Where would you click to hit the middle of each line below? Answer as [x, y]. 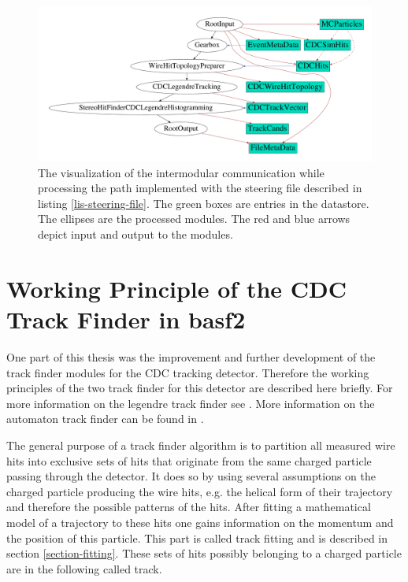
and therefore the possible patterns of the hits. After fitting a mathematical [189, 507]
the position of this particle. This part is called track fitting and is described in [197, 538]
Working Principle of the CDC [177, 288]
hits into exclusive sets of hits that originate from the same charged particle [189, 460]
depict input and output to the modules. [135, 234]
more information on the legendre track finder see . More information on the [191, 403]
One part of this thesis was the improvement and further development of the [191, 356]
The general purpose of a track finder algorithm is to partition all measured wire [201, 445]
